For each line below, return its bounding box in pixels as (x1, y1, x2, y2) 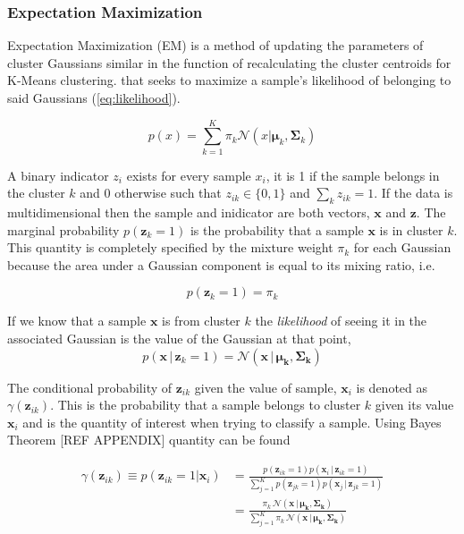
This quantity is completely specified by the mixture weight (7, 238, 333, 257)
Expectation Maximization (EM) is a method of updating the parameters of (7, 36, 424, 55)
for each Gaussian (353, 238, 451, 257)
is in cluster (379, 220, 443, 239)
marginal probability (7, 220, 120, 239)
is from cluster (162, 311, 240, 330)
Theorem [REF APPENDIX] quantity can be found (7, 430, 291, 449)
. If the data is (374, 183, 453, 202)
